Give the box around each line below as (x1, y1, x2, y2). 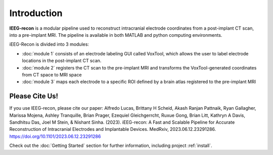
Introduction (9, 8, 63, 19)
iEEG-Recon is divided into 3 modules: (9, 41, 89, 47)
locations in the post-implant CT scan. (22, 58, 102, 64)
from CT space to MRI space (22, 71, 82, 77)
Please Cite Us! (9, 92, 58, 101)
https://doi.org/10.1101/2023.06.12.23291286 (9, 133, 101, 139)
